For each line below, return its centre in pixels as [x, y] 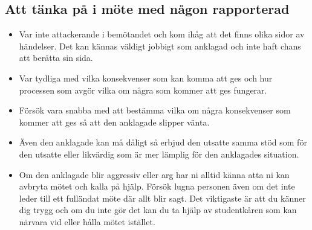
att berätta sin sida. [56, 58]
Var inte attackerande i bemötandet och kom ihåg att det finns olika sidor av [162, 34]
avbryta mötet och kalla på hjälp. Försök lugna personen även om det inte [157, 186]
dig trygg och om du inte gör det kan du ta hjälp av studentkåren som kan [158, 210]
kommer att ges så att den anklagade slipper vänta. [114, 122]
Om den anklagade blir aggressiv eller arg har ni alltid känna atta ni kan [154, 174]
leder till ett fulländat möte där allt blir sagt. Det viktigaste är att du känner [162, 198]
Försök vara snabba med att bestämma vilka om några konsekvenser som [155, 110]
